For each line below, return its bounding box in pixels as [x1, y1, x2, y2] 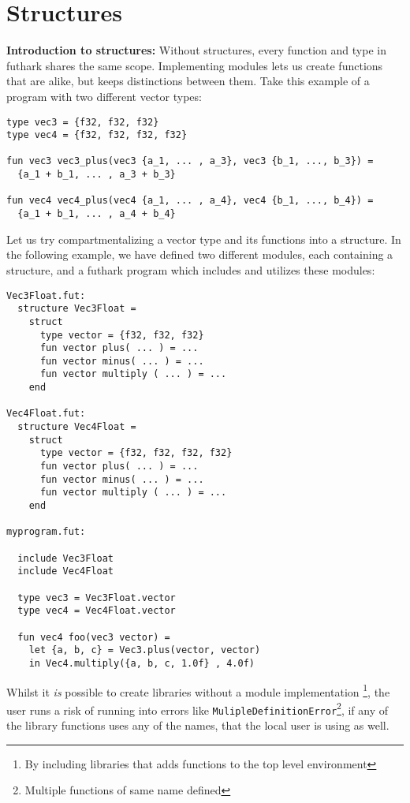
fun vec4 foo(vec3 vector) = [17, 631, 170, 643]
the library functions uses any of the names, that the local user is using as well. [6, 717, 389, 734]
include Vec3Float [17, 552, 114, 564]
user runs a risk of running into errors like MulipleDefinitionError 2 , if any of [6, 699, 389, 718]
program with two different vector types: [6, 88, 202, 104]
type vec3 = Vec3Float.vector [17, 592, 176, 603]
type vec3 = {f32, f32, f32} [6, 116, 159, 128]
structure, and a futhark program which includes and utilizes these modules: [6, 261, 375, 278]
